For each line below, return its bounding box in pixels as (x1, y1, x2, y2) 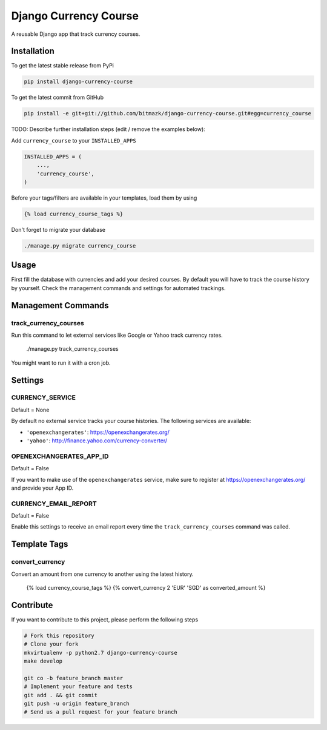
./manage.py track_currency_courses (26, 345, 119, 353)
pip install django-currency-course (24, 78, 133, 85)
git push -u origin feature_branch (24, 700, 130, 707)
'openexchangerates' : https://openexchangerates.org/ (26, 428, 170, 436)
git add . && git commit (24, 692, 98, 698)
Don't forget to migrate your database (11, 226, 106, 233)
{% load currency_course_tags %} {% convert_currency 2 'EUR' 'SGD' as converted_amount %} (26, 584, 266, 592)
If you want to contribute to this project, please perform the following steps (11, 616, 199, 623)
